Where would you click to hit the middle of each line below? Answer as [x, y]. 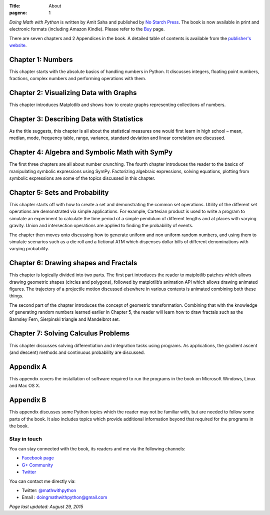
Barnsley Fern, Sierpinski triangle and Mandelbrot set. [64, 319]
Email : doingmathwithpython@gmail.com [64, 497]
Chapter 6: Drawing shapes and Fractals [73, 263]
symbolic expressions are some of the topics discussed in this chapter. [82, 178]
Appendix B [28, 400]
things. [16, 296]
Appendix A [28, 367]
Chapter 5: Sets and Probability [59, 192]
